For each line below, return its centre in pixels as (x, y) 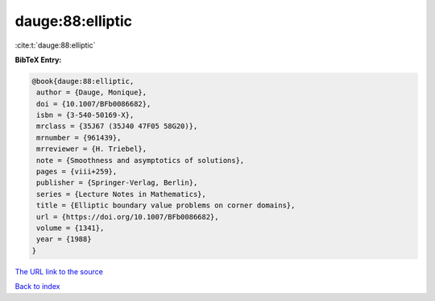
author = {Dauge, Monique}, (92, 92)
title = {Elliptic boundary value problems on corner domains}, (166, 205)
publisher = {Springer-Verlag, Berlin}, (117, 183)
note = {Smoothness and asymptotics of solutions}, (141, 160)
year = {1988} (64, 239)
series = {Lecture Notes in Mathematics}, (122, 194)
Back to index (37, 286)
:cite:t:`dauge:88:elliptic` (55, 45)
